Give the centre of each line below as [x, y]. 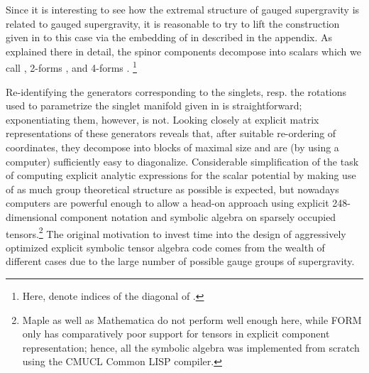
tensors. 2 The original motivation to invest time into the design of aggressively [176, 232]
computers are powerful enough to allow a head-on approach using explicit [167, 203]
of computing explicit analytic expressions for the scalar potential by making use [181, 175]
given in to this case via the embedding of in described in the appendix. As [169, 37]
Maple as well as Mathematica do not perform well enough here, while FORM [192, 319]
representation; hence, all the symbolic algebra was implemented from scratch [191, 347]
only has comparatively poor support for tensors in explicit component [176, 334]
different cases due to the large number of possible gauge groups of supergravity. [180, 261]
